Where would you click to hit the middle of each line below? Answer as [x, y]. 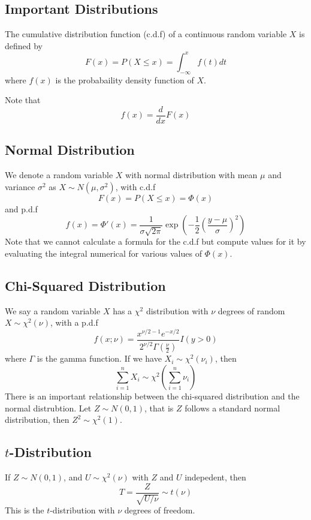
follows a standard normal [233, 408]
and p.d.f [21, 208]
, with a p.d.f [74, 322]
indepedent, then [215, 477]
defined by [24, 45]
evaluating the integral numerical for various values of [103, 253]
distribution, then [37, 420]
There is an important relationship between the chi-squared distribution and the [152, 396]
